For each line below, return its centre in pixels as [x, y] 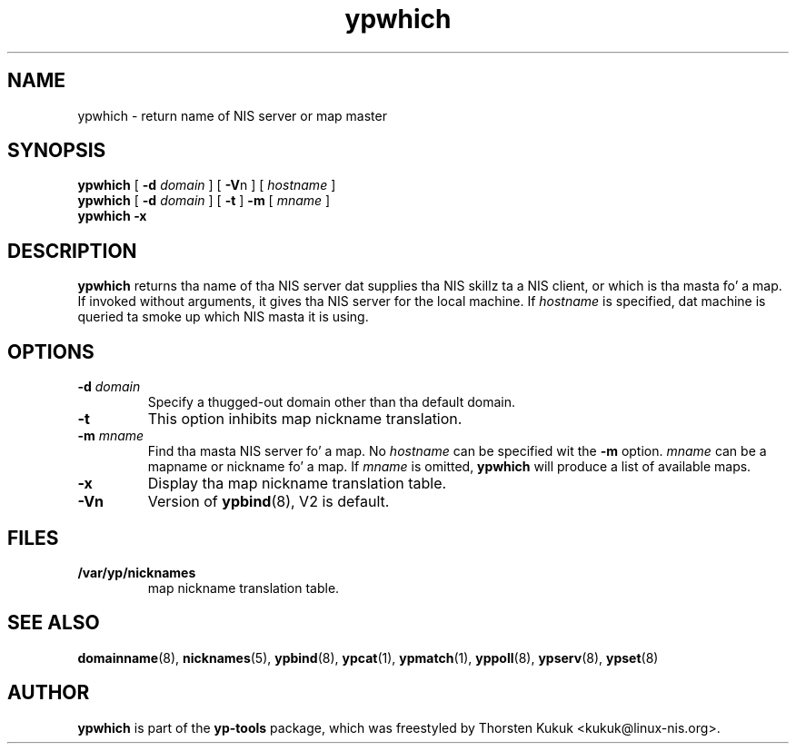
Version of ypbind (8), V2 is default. [269, 502]
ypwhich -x [112, 216]
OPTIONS [51, 351]
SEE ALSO [54, 623]
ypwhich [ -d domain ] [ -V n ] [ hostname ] [207, 185]
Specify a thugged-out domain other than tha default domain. [331, 402]
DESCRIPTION [72, 251]
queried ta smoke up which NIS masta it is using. [223, 317]
